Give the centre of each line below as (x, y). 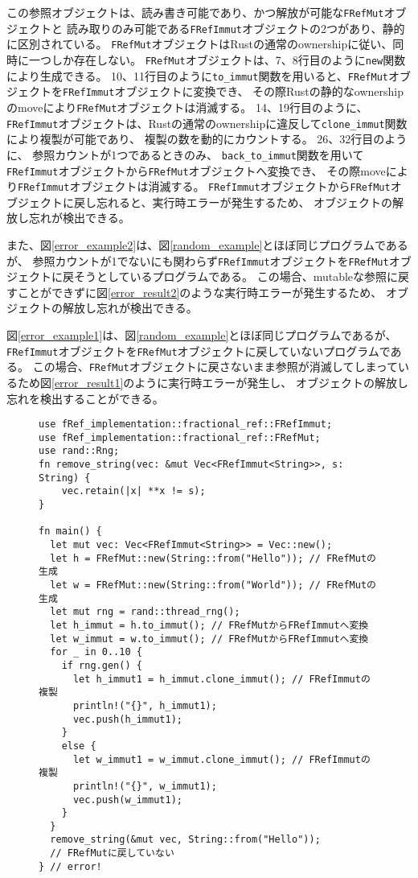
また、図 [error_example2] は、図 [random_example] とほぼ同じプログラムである (207, 245)
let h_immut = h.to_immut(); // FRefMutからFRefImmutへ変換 (209, 625)
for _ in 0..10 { (96, 652)
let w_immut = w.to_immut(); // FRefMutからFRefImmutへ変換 (209, 639)
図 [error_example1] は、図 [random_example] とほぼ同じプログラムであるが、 (202, 335)
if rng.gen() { (102, 665)
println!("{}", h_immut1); (145, 705)
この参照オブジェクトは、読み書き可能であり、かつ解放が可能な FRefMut (195, 12)
